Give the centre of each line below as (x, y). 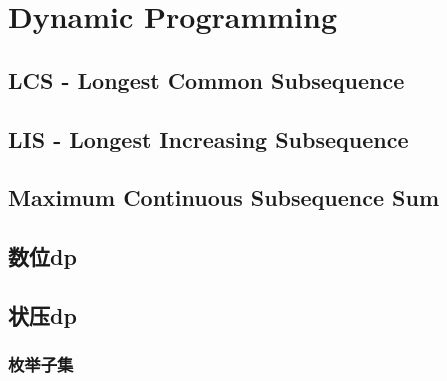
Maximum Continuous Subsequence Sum (224, 197)
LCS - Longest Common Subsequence (206, 79)
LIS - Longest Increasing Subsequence (208, 138)
